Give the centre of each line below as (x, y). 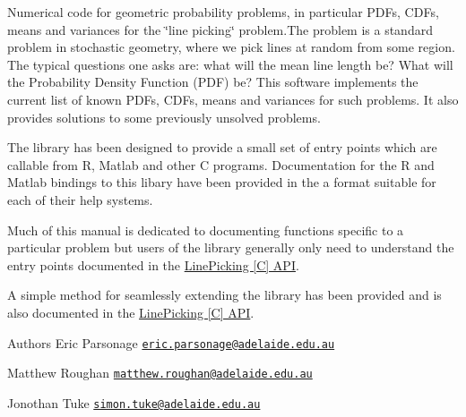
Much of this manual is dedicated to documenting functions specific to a (206, 230)
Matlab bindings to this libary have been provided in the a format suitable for (222, 182)
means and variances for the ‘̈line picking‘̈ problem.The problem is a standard (220, 29)
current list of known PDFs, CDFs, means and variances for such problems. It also (233, 99)
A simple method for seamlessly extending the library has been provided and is (224, 295)
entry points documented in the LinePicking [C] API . (153, 264)
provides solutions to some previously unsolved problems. (164, 117)
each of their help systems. (80, 199)
